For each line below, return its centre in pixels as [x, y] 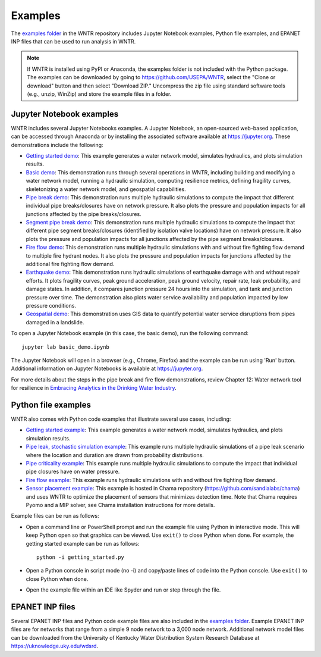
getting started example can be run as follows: [83, 543]
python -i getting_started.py [81, 557]
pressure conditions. [51, 306]
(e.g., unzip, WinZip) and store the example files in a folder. [99, 94]
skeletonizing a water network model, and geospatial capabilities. [106, 189]
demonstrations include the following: [57, 145]
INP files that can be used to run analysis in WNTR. [73, 41]
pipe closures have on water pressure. [73, 472]
